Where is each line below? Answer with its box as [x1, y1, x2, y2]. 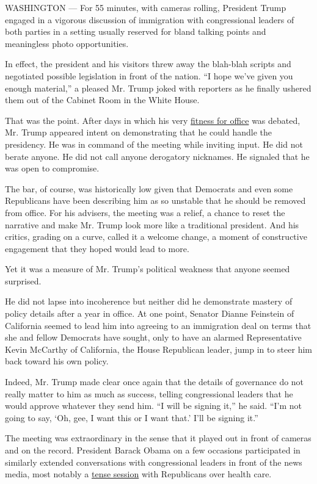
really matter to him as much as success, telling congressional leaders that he [5, 387, 293, 400]
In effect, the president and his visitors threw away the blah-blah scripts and [5, 57, 291, 70]
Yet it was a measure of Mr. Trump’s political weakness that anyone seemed [5, 262, 290, 275]
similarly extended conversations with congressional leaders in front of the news [5, 455, 302, 468]
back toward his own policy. [5, 355, 109, 367]
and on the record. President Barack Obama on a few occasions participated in [5, 444, 301, 456]
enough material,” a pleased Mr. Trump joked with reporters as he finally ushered [5, 81, 312, 94]
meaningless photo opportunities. [5, 37, 129, 49]
